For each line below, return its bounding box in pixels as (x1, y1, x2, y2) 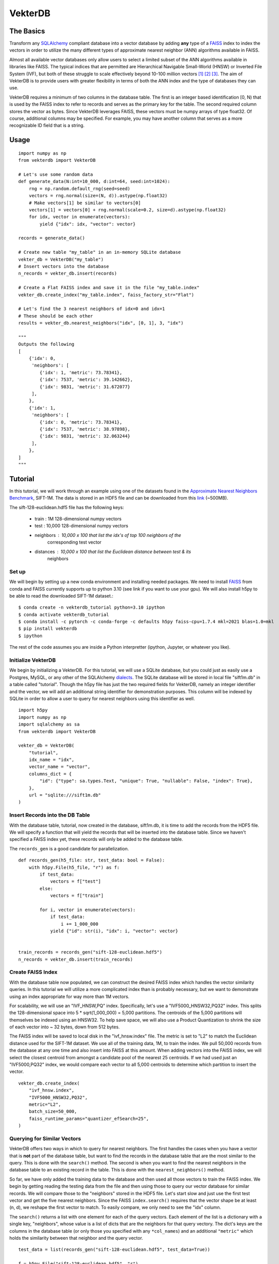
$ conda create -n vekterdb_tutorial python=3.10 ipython (18, 605, 165, 610)
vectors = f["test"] (50, 879, 101, 884)
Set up (9, 568, 26, 575)
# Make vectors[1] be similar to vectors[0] (28, 200, 141, 206)
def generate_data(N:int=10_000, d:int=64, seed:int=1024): (18, 178, 170, 185)
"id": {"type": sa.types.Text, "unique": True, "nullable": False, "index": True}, (39, 778, 253, 784)
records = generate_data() (18, 235, 85, 241)
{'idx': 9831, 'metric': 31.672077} (39, 384, 131, 389)
